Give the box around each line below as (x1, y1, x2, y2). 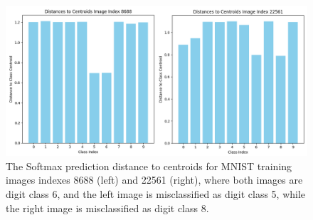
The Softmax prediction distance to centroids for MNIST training (6, 158, 292, 173)
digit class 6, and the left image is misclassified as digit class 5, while (6, 186, 306, 201)
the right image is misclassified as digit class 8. (6, 200, 209, 215)
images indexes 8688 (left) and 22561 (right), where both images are (6, 172, 303, 187)
